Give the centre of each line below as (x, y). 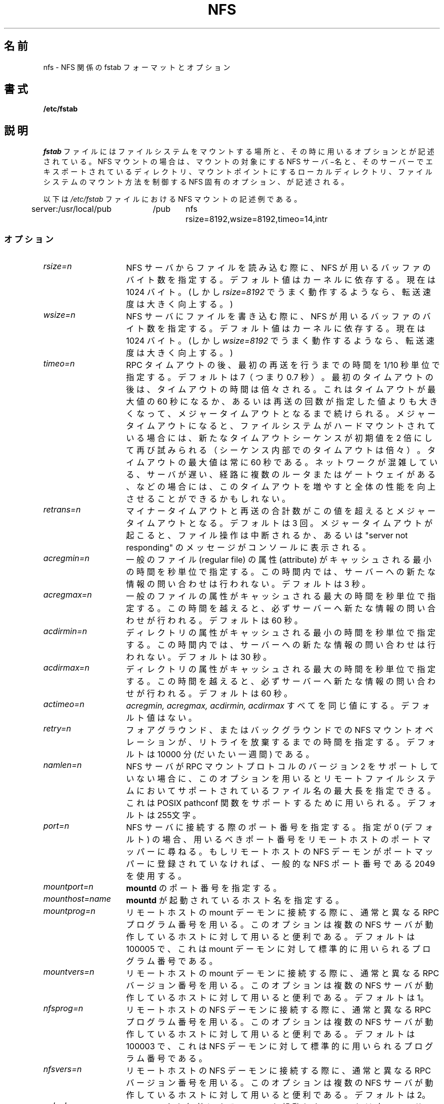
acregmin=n (66, 558)
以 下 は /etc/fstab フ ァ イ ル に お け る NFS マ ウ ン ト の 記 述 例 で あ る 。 (172, 199)
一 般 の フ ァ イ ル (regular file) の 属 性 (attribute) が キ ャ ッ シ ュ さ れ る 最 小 (279, 560)
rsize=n (58, 266)
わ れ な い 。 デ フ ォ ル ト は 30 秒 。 (199, 657)
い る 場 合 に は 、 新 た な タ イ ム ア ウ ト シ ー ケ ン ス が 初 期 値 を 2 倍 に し (279, 438)
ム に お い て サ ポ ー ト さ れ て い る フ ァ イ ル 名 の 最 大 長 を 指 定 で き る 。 (281, 791)
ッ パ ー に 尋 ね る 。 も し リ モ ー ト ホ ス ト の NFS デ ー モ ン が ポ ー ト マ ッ (280, 852)
